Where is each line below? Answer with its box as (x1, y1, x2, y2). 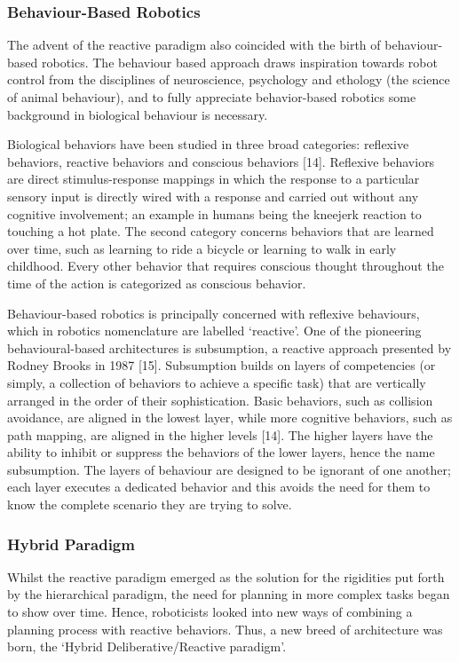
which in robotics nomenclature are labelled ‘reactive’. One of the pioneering (7, 321, 422, 340)
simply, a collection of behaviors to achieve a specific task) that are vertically (7, 373, 426, 391)
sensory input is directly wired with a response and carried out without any (7, 186, 419, 205)
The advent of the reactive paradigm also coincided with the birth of (7, 35, 381, 54)
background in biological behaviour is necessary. (7, 105, 268, 123)
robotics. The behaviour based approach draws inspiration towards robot (41, 52, 438, 71)
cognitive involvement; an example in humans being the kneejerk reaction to (7, 204, 422, 223)
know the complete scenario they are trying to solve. (7, 495, 292, 514)
